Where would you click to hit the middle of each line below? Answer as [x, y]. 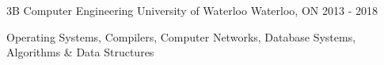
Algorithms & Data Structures [80, 52]
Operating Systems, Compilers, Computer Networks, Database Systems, [181, 36]
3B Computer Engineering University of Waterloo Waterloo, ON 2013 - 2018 [192, 10]
